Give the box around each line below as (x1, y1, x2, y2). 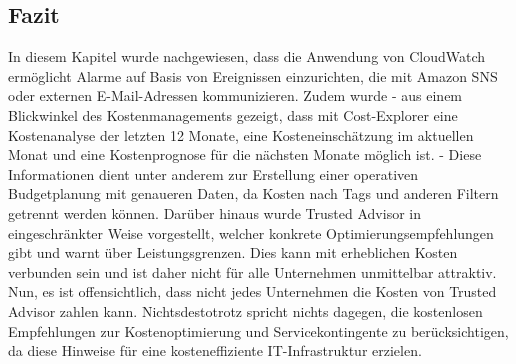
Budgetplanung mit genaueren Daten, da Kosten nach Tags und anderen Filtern (8, 183, 499, 204)
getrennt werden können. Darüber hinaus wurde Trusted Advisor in (8, 202, 421, 223)
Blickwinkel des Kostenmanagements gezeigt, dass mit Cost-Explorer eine (8, 104, 458, 125)
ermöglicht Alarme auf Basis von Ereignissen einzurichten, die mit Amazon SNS (8, 65, 498, 86)
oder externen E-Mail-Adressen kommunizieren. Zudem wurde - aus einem (8, 85, 463, 106)
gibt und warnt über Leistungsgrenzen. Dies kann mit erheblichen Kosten (8, 242, 458, 263)
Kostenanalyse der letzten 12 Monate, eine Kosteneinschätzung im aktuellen (8, 124, 474, 145)
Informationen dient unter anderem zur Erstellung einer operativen (8, 163, 419, 184)
